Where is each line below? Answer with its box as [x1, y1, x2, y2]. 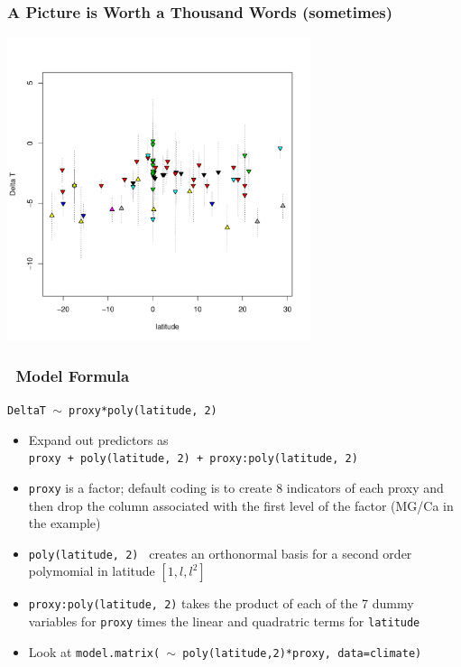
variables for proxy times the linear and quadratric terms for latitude [28, 612, 420, 631]
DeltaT [7, 404, 46, 418]
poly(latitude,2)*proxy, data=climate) [182, 646, 422, 660]
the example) [28, 514, 101, 533]
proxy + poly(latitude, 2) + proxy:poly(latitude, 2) [28, 452, 358, 466]
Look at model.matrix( [28, 642, 161, 661]
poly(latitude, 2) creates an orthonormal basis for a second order [28, 543, 412, 562]
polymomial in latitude [28, 561, 155, 580]
